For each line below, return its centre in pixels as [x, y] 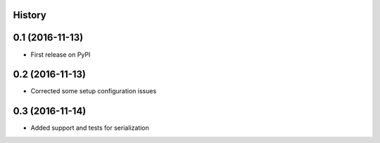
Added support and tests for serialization [90, 128]
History [30, 15]
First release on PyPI [61, 54]
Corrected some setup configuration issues [94, 91]
